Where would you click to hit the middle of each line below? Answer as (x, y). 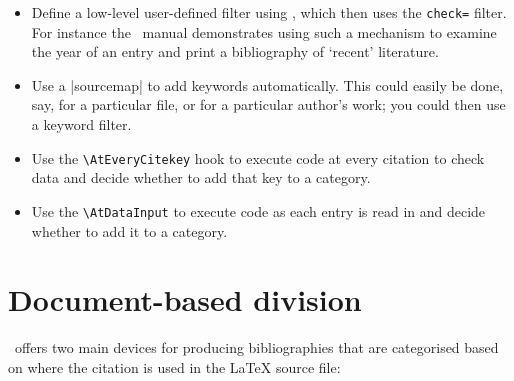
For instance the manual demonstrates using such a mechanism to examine (264, 31)
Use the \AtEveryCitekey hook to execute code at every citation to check (258, 157)
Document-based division (185, 299)
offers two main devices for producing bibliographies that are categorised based (256, 347)
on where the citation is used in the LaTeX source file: (174, 366)
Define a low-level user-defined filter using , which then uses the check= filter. (269, 12)
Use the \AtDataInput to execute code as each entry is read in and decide (258, 210)
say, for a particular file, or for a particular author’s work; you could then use (268, 104)
